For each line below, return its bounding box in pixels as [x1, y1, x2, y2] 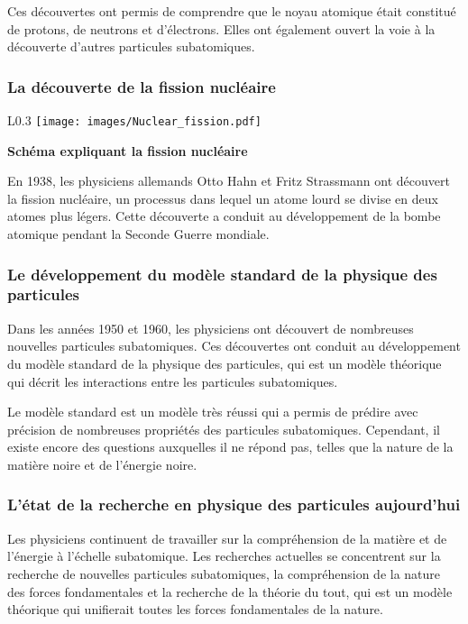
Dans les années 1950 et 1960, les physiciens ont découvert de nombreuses [7, 318, 414, 337]
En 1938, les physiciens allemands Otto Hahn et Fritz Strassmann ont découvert [7, 171, 450, 190]
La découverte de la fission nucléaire [7, 75, 276, 97]
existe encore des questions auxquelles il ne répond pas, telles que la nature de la [7, 437, 454, 456]
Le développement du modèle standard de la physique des [7, 262, 437, 285]
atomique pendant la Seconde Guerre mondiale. [7, 225, 270, 243]
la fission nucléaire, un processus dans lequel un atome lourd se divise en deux [7, 188, 438, 207]
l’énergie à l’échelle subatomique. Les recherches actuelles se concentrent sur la [7, 546, 441, 565]
